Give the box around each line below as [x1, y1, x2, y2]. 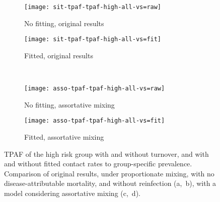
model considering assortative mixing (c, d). [4, 187, 140, 198]
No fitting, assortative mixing [24, 99, 115, 110]
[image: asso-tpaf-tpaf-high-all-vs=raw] [24, 85, 165, 92]
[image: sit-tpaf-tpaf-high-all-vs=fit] [24, 36, 162, 43]
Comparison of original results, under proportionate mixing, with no [4, 168, 214, 178]
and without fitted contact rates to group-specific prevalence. [4, 158, 192, 169]
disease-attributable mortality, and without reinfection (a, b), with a [4, 178, 216, 188]
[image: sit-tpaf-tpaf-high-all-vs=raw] [24, 4, 162, 11]
